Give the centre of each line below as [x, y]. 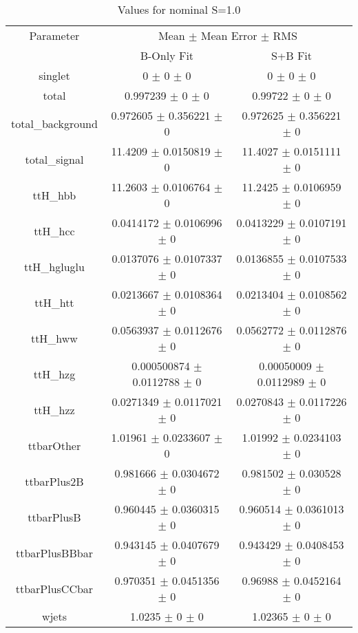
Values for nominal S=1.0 [179, 9]
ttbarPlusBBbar [54, 552]
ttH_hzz [54, 409]
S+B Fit [292, 55]
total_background [54, 123]
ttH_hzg [54, 374]
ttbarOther [54, 445]
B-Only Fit [167, 55]
